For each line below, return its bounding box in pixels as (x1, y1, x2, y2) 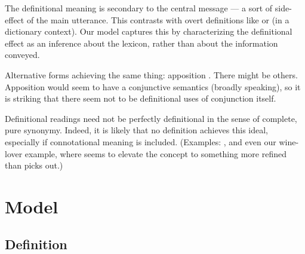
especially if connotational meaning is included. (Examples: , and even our (5, 135, 276, 148)
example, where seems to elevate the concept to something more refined (24, 147, 287, 160)
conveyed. (5, 48, 40, 61)
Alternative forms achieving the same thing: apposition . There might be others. (5, 68, 298, 81)
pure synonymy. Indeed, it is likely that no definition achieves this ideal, (5, 124, 268, 136)
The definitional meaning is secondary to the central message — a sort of (5, 2, 273, 14)
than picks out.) (5, 159, 63, 172)
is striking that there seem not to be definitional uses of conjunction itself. (5, 92, 276, 105)
